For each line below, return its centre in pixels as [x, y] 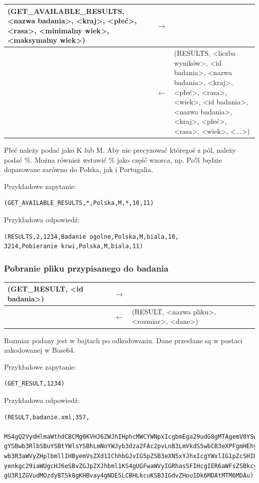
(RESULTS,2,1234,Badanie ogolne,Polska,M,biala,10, [91, 237]
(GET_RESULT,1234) [34, 384]
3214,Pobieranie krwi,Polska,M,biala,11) [74, 246]
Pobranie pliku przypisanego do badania [86, 268]
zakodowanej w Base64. [40, 350]
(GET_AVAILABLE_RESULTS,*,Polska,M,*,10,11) [79, 203]
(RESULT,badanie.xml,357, [47, 417]
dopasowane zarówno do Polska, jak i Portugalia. [79, 169]
